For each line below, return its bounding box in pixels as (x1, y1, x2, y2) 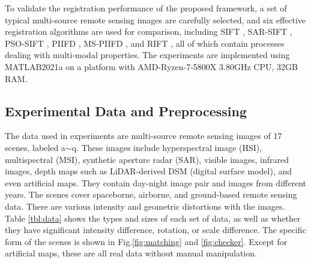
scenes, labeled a (5, 141, 65, 153)
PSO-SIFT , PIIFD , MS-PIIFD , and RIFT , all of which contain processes (5, 37, 285, 49)
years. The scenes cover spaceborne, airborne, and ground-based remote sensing (5, 188, 297, 201)
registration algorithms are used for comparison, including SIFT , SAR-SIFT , (5, 25, 292, 38)
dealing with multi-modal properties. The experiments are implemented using (5, 49, 290, 61)
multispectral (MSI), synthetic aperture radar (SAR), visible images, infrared (5, 153, 289, 165)
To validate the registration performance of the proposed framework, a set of (5, 2, 287, 14)
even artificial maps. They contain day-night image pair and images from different (5, 176, 306, 189)
